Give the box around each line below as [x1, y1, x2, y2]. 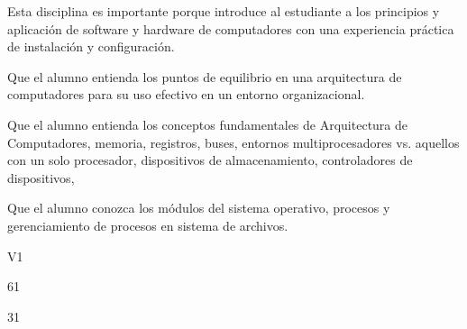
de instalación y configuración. [7, 37, 175, 56]
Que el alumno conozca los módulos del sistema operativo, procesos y [7, 198, 390, 217]
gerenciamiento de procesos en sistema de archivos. [7, 215, 288, 234]
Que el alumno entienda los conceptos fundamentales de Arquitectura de [7, 114, 408, 133]
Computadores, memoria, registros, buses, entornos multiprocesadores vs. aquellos [7, 133, 460, 151]
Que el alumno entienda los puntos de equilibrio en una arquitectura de [7, 67, 402, 86]
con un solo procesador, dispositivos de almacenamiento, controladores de [7, 151, 413, 169]
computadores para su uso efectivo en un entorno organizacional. [7, 85, 365, 104]
